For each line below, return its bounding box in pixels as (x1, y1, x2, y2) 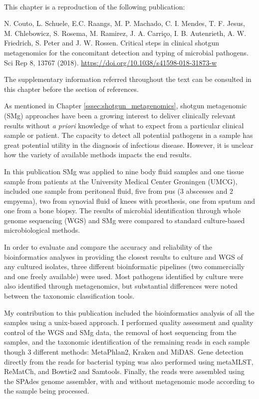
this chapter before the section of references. (4, 83, 139, 94)
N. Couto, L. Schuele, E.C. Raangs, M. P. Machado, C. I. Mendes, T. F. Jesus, (4, 18, 245, 28)
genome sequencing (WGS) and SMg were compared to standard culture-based (4, 215, 245, 225)
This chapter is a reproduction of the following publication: (4, 1, 185, 11)
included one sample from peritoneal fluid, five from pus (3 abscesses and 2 (4, 186, 234, 196)
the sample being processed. (4, 386, 89, 396)
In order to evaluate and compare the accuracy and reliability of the (4, 242, 213, 252)
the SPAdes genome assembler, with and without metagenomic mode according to (4, 376, 255, 386)
